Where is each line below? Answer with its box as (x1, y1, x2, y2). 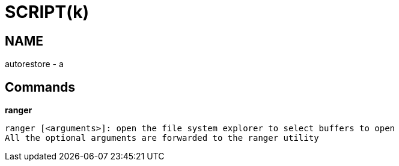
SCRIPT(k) (5, 2, 89, 22)
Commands (5, 79, 76, 95)
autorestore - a (5, 59, 64, 70)
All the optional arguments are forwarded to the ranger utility (5, 133, 319, 143)
